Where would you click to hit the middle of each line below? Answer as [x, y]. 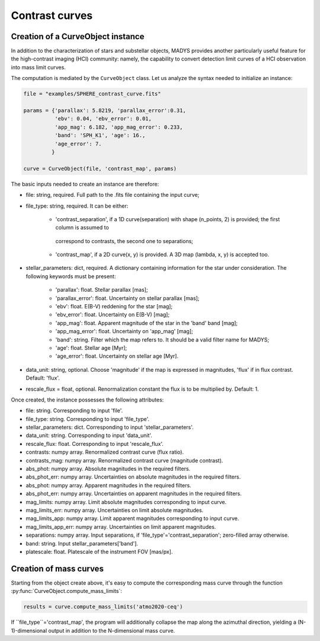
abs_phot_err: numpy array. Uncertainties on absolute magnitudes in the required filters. [133, 477]
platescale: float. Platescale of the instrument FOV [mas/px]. [99, 551]
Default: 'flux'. [43, 378]
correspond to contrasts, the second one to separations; [124, 241]
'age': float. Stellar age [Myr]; [91, 347]
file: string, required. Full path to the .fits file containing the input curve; [113, 195]
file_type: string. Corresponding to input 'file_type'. [88, 419]
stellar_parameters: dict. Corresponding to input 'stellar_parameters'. [110, 428]
